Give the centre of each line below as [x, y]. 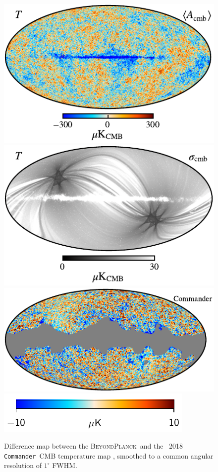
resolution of [23, 465]
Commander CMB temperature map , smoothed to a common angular [109, 455]
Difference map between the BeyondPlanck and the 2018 [94, 446]
